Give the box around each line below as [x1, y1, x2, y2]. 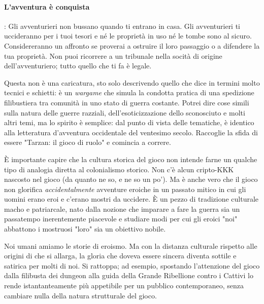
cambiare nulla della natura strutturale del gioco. [4, 290, 157, 300]
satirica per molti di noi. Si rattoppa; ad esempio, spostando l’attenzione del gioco [4, 260, 260, 271]
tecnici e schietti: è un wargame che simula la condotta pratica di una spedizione [4, 87, 254, 98]
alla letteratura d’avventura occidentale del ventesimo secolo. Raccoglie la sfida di [4, 127, 258, 137]
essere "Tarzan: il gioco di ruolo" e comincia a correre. [4, 137, 171, 147]
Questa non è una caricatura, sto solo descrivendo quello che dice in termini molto [4, 77, 260, 88]
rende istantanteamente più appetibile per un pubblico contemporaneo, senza [4, 280, 244, 291]
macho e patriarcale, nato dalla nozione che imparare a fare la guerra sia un [4, 203, 240, 214]
